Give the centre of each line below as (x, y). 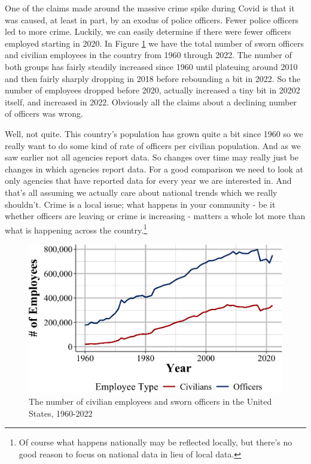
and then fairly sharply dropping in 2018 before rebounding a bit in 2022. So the (153, 78)
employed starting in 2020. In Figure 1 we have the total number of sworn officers (154, 43)
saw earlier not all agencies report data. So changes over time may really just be (152, 157)
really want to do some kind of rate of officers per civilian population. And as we (153, 145)
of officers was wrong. (44, 113)
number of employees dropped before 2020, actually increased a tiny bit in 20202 (153, 90)
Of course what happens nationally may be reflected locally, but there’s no (155, 442)
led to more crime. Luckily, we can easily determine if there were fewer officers (148, 31)
